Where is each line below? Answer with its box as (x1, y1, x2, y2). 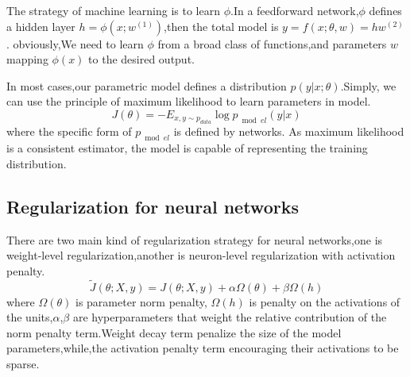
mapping (6, 51, 48, 67)
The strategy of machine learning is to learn (6, 2, 220, 18)
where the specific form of (6, 123, 132, 140)
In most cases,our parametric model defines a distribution (6, 77, 287, 94)
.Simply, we (340, 77, 396, 94)
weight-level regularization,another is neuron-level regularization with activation (6, 247, 396, 264)
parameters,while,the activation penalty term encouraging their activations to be (6, 340, 399, 356)
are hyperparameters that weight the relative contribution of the (72, 309, 387, 325)
